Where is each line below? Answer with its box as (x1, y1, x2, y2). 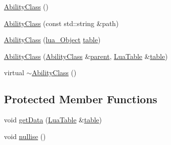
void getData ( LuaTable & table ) (4, 115, 102, 125)
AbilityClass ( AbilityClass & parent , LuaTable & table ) (4, 51, 168, 61)
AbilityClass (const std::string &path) (4, 18, 119, 28)
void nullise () (4, 131, 46, 141)
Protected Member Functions (4, 91, 158, 107)
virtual (4, 67, 24, 78)
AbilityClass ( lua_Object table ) (4, 34, 101, 45)
